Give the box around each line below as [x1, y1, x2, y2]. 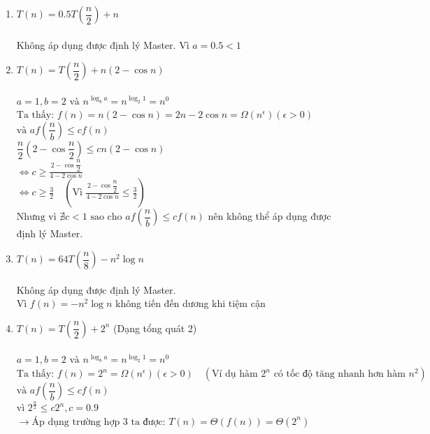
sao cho [90, 212, 122, 223]
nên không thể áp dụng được [208, 209, 331, 223]
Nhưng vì [16, 212, 57, 223]
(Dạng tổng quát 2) [113, 320, 197, 335]
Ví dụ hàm [211, 369, 258, 380]
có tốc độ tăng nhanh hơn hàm [273, 369, 406, 380]
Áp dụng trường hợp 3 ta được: [31, 417, 166, 427]
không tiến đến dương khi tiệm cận [115, 296, 266, 310]
